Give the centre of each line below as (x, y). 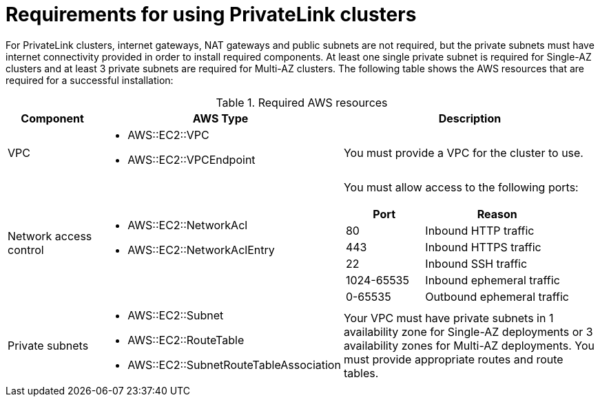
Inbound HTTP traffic (480, 230)
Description (470, 118)
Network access (50, 236)
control (26, 250)
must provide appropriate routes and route (453, 359)
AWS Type (220, 118)
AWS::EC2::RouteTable (186, 340)
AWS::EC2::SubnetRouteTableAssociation (234, 364)
